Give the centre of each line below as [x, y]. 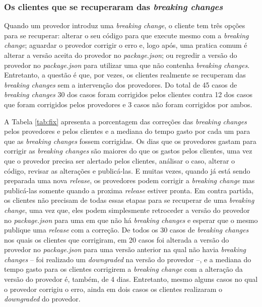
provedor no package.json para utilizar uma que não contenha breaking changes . [127, 65]
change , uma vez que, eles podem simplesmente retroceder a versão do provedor [127, 210]
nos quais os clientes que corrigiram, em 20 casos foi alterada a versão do [117, 239]
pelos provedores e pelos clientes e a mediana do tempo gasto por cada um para [127, 131]
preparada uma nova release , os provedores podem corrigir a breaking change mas [129, 180]
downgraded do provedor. [42, 299]
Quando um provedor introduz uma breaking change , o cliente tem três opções [125, 25]
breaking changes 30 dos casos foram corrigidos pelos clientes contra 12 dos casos [128, 94]
